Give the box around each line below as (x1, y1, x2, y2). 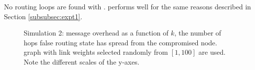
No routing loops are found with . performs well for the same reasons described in (4, 1, 251, 11)
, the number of (174, 28, 221, 38)
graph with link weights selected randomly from (24, 47, 168, 57)
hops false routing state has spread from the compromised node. (24, 37, 218, 47)
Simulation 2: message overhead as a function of (24, 28, 169, 38)
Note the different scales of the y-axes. (24, 56, 140, 67)
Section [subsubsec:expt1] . (4, 11, 82, 21)
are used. (198, 47, 226, 57)
